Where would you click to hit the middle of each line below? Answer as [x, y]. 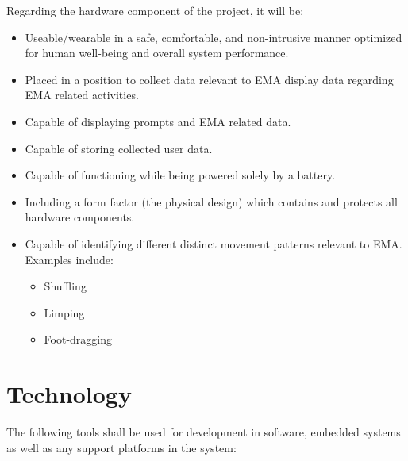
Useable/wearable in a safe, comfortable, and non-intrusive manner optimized [214, 37]
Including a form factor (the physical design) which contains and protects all [211, 201]
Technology [69, 394]
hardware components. [80, 217]
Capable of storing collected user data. [119, 148]
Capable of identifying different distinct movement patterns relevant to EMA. [214, 243]
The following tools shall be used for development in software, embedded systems [204, 432]
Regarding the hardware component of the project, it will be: [155, 10]
